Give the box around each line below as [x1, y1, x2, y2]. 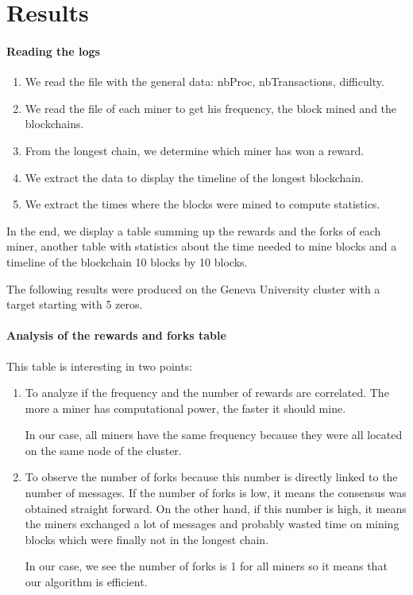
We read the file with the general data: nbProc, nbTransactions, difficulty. [25, 73, 384, 90]
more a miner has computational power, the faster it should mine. [25, 399, 346, 416]
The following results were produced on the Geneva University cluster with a [6, 280, 380, 297]
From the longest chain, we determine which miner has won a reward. [25, 142, 365, 158]
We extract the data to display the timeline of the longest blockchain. [25, 169, 364, 185]
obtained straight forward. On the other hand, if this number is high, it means [25, 500, 407, 516]
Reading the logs [6, 42, 100, 59]
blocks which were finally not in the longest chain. [25, 531, 269, 547]
